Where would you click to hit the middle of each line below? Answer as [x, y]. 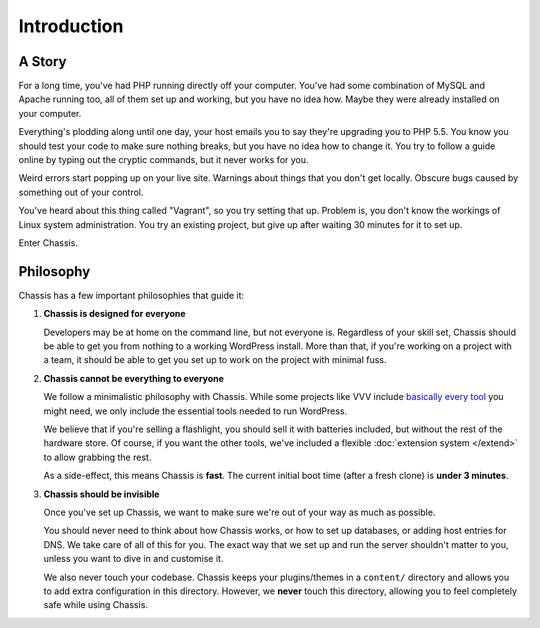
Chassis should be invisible [101, 494]
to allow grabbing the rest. [97, 457]
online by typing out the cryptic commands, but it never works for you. [163, 160]
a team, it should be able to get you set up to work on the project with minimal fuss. [215, 360]
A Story [42, 61]
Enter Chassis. [48, 242]
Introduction [71, 26]
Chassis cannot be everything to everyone [134, 378]
